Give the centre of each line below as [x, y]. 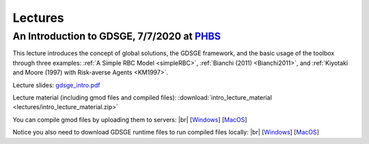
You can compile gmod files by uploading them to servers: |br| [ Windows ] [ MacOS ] [130, 119]
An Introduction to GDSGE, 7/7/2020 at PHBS [117, 36]
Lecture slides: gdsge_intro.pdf [56, 85]
